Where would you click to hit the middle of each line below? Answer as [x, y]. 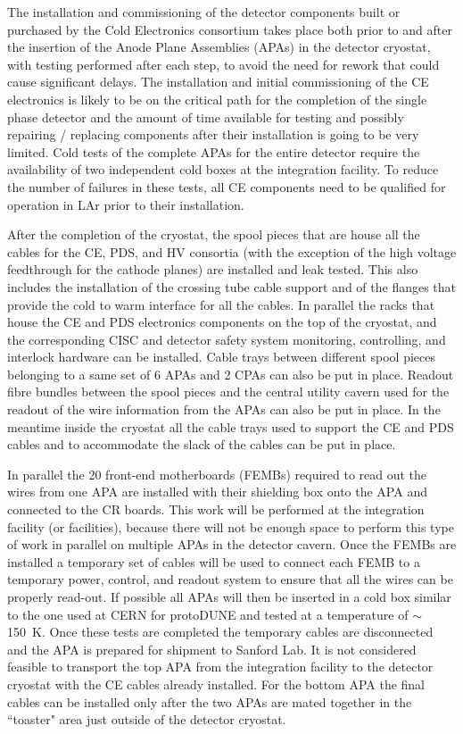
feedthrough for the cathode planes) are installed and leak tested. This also [213, 269]
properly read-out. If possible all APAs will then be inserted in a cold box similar [229, 596]
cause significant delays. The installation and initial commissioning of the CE [218, 82]
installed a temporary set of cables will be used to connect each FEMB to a [214, 561]
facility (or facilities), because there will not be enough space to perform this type [231, 526]
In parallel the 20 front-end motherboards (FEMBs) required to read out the [217, 474]
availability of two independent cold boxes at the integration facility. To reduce [223, 169]
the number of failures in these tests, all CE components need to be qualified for [227, 186]
